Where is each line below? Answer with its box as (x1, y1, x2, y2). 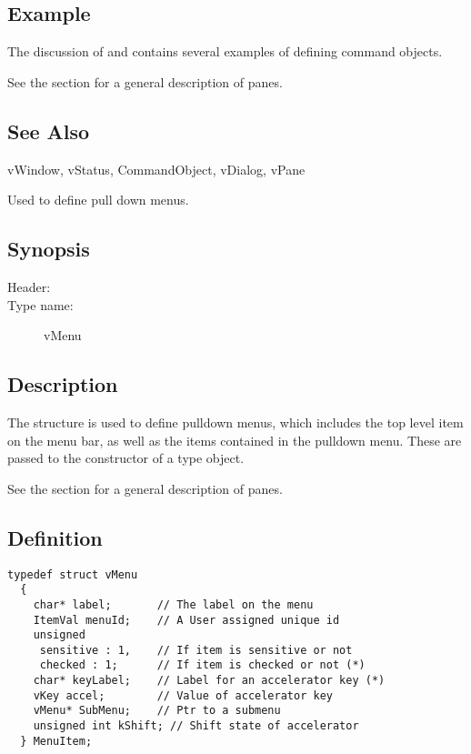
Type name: (7, 295, 74, 314)
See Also (7, 116, 90, 145)
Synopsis (7, 235, 90, 263)
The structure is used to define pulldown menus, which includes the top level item (7, 412, 464, 431)
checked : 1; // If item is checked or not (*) (39, 658, 366, 672)
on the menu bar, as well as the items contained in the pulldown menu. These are (7, 430, 462, 449)
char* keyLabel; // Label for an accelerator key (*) (33, 674, 386, 688)
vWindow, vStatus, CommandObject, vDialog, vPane (7, 159, 306, 178)
